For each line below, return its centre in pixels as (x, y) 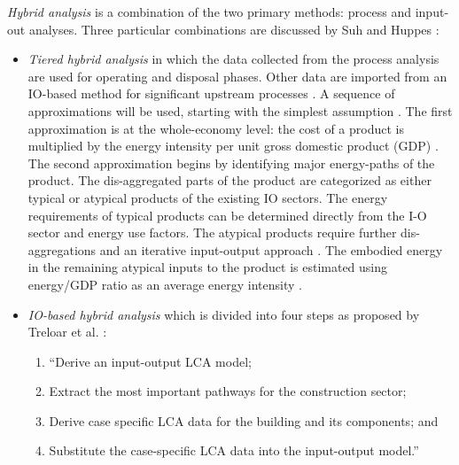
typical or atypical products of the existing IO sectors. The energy (208, 197)
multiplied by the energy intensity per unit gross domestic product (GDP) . (233, 146)
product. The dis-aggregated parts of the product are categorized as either (229, 180)
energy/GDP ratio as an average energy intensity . (165, 284)
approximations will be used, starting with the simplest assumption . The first (240, 110)
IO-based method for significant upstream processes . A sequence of (211, 93)
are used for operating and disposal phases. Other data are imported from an (237, 76)
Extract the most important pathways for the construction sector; (228, 391)
